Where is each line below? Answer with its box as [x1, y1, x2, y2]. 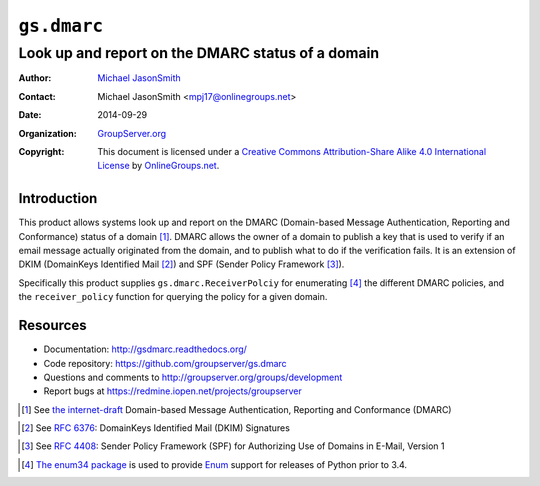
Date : [18, 109, 42, 121]
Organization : [18, 127, 77, 139]
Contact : [18, 90, 57, 102]
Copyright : [18, 145, 65, 157]
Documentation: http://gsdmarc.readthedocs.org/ [43, 343, 247, 355]
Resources [18, 317, 87, 334]
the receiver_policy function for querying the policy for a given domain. [18, 291, 328, 303]
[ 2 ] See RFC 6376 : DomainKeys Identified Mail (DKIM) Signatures [21, 422, 290, 434]
